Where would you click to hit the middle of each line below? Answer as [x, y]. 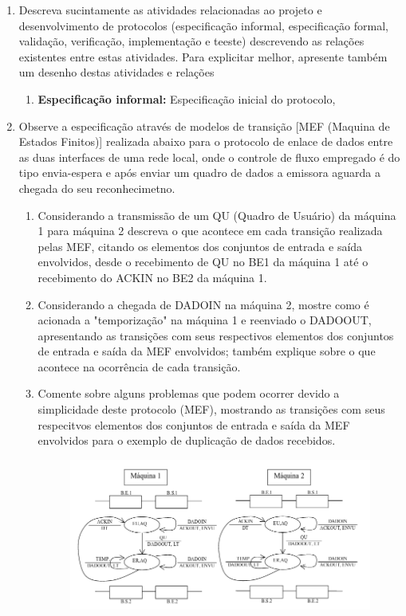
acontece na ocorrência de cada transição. [139, 366]
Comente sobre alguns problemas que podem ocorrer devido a [189, 393]
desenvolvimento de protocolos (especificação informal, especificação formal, [203, 25]
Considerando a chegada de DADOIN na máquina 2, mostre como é [203, 304]
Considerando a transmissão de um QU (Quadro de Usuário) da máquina [217, 215]
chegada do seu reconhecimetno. [97, 188]
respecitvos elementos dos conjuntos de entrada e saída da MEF [194, 424]
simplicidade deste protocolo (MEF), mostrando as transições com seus [211, 409]
